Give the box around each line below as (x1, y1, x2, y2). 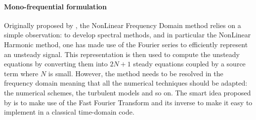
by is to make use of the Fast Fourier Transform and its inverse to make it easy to (4, 97, 253, 107)
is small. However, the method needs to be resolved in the (48, 68, 223, 78)
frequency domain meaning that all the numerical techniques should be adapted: (4, 78, 248, 88)
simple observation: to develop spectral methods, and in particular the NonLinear (4, 30, 251, 40)
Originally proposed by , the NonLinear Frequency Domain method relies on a (4, 20, 241, 30)
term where (4, 68, 39, 78)
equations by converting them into (4, 59, 108, 69)
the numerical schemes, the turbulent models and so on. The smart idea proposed (4, 87, 251, 97)
